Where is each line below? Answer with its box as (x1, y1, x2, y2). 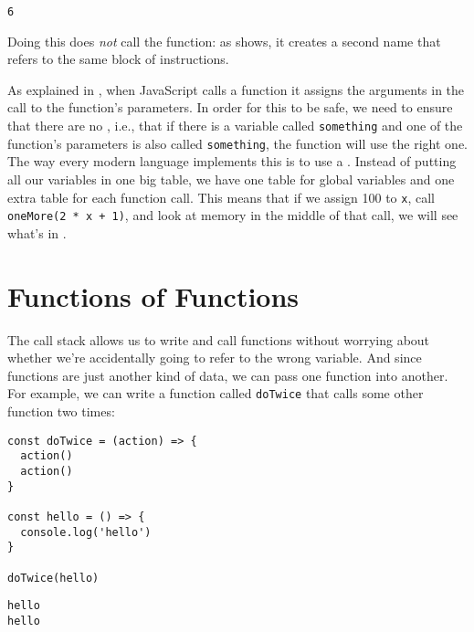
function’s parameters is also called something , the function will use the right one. (7, 133, 469, 153)
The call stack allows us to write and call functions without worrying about (7, 330, 430, 349)
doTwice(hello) (7, 571, 100, 585)
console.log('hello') (20, 525, 152, 539)
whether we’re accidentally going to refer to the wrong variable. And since (7, 348, 422, 367)
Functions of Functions (7, 277, 300, 314)
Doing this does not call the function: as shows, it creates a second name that (7, 31, 441, 50)
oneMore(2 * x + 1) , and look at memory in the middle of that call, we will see (7, 205, 458, 225)
